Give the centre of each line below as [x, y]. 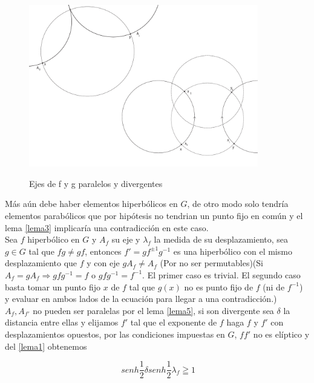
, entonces [103, 251]
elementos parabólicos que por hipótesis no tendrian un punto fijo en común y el [154, 215]
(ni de [274, 286]
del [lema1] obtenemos [46, 346]
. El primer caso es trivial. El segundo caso [221, 274]
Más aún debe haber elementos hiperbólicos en [91, 204]
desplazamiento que [41, 263]
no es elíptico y [281, 334]
